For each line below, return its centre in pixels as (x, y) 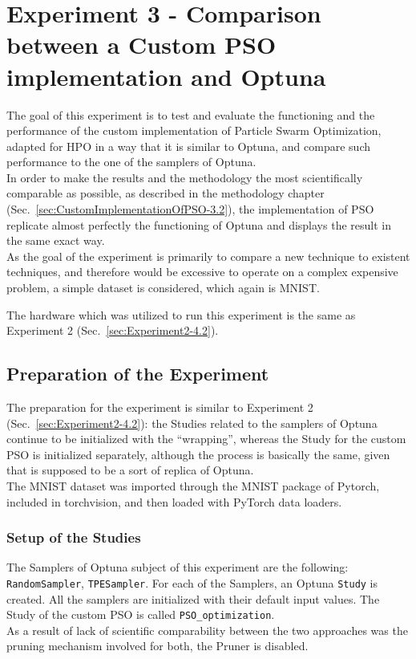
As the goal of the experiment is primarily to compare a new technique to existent (208, 256)
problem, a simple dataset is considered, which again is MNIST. (163, 288)
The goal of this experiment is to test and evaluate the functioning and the (191, 114)
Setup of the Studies (74, 537)
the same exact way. (56, 240)
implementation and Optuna (166, 76)
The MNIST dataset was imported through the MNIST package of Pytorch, (193, 485)
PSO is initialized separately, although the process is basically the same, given (198, 454)
